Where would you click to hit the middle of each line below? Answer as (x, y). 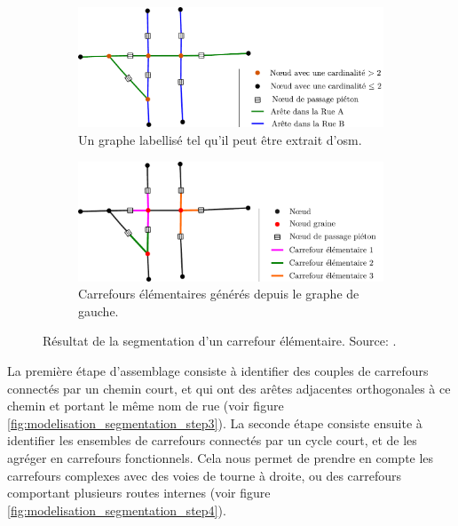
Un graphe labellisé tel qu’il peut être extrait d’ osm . (220, 139)
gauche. (99, 311)
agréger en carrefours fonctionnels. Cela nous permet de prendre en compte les (221, 457)
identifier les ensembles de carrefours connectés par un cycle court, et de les (212, 440)
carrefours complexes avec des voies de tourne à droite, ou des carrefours (205, 475)
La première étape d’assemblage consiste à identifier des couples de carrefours (218, 370)
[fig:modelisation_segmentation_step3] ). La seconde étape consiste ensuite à (215, 422)
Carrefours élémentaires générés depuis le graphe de (219, 294)
